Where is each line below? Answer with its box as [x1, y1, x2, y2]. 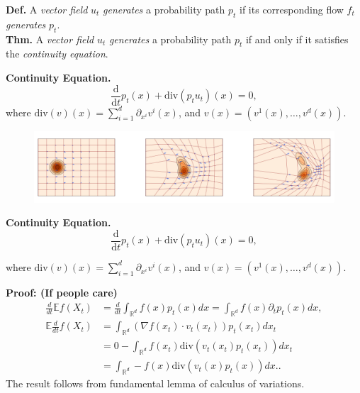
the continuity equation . [6, 46, 108, 61]
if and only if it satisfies [245, 31, 349, 46]
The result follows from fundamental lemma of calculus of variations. [6, 375, 305, 390]
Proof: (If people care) [6, 284, 118, 299]
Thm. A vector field [6, 31, 94, 46]
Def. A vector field [6, 2, 88, 16]
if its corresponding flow [240, 2, 344, 16]
